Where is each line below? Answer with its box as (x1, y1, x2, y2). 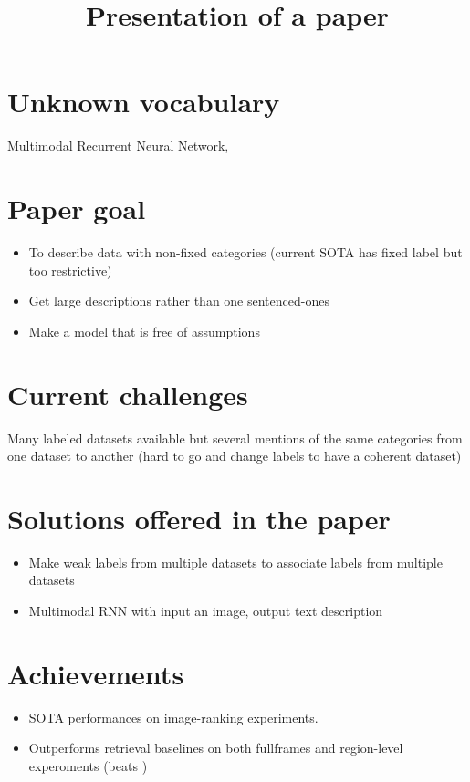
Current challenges (7, 375, 248, 412)
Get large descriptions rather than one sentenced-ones (28, 291, 329, 310)
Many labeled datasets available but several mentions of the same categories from (7, 428, 463, 447)
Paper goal (7, 190, 146, 227)
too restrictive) (28, 260, 112, 279)
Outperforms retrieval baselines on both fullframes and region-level (28, 738, 403, 757)
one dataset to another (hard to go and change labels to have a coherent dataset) (7, 446, 462, 465)
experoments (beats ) (28, 756, 148, 775)
